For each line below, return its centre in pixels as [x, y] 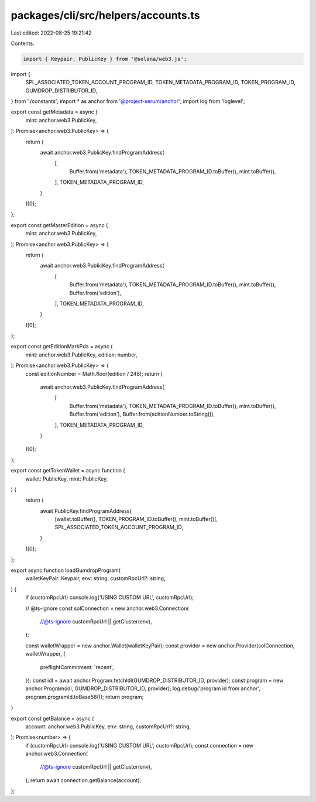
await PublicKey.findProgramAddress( [86, 511]
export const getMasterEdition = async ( [59, 225]
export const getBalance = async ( [52, 718]
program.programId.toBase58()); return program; [85, 697]
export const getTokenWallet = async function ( [68, 471]
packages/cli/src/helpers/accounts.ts [105, 15]
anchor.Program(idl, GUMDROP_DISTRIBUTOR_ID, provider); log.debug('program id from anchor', [143, 688]
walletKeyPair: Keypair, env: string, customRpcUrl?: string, [95, 578]
